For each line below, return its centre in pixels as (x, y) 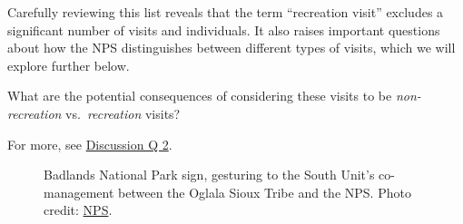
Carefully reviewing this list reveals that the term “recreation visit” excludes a (226, 12)
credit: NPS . (78, 210)
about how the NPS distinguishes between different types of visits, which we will (231, 48)
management (79, 192)
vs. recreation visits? (123, 113)
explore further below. (69, 65)
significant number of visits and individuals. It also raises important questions (224, 29)
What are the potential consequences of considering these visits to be (200, 96)
